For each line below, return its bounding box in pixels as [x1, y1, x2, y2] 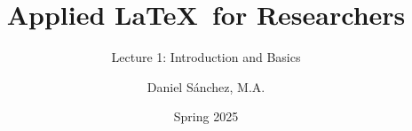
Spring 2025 [173, 107, 239, 126]
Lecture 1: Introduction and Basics [111, 48, 301, 66]
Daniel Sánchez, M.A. [147, 77, 265, 96]
